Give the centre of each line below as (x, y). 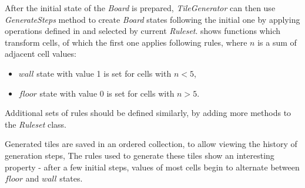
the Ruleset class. (36, 124)
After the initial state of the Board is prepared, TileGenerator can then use (140, 8)
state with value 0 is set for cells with (107, 93)
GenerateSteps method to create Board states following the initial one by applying (152, 19)
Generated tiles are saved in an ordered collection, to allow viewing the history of (151, 144)
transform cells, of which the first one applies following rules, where (126, 42)
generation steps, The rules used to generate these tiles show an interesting (140, 155)
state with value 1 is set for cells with (104, 73)
